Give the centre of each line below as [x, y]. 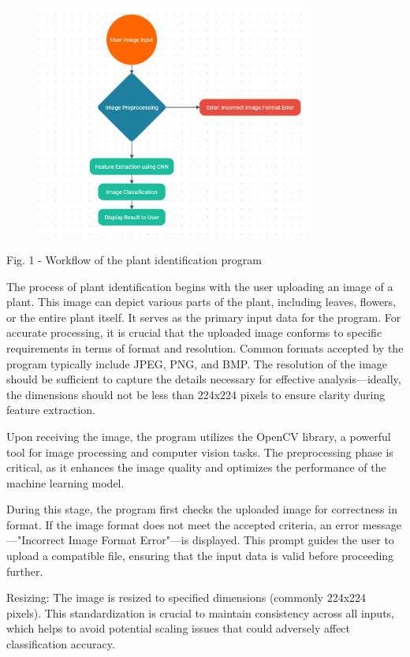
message [382, 524]
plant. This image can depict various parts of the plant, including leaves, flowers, [201, 302]
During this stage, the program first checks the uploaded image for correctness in [202, 509]
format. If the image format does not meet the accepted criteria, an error [183, 524]
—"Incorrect [36, 540]
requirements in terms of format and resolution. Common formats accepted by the [205, 347]
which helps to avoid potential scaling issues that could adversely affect [179, 628]
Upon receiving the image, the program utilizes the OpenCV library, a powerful [199, 436]
